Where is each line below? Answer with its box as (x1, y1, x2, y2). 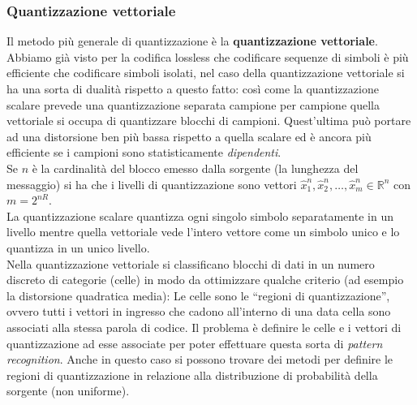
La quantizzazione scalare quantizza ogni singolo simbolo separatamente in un (6, 207, 393, 224)
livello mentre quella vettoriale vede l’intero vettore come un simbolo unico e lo (6, 223, 400, 240)
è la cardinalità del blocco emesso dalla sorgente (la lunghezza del (32, 159, 359, 176)
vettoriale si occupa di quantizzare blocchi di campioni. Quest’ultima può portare (6, 112, 411, 129)
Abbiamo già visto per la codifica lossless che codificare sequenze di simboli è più (6, 48, 409, 65)
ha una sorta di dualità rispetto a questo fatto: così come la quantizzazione (6, 80, 379, 97)
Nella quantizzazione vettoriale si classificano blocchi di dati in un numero (6, 255, 375, 272)
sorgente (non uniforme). (6, 382, 130, 399)
